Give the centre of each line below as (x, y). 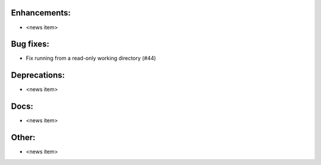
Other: (23, 137)
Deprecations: (38, 75)
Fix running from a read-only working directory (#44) (91, 58)
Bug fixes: (30, 44)
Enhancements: (41, 13)
